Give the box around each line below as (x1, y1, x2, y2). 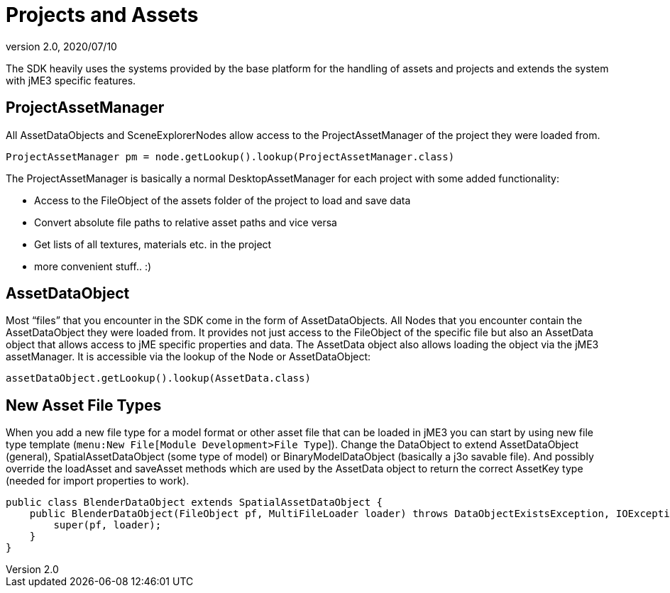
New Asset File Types (6, 396, 162, 414)
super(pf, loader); (53, 519, 162, 531)
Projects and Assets (6, 3, 199, 27)
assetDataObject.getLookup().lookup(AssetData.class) (6, 372, 311, 384)
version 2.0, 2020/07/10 (6, 40, 117, 52)
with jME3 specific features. (6, 74, 136, 87)
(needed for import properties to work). (6, 475, 190, 487)
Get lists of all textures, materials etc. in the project (34, 238, 272, 250)
